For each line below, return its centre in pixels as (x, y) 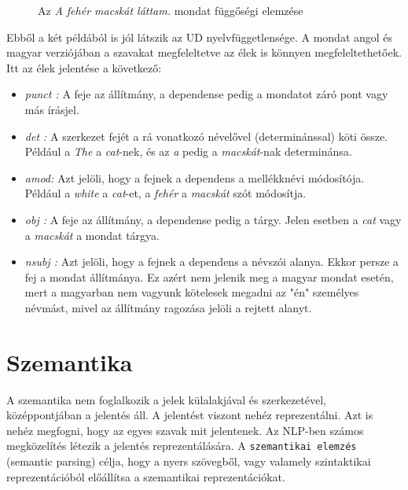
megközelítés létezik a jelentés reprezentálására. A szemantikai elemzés (182, 446)
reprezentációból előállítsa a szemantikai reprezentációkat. (146, 476)
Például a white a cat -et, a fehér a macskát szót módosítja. (165, 193)
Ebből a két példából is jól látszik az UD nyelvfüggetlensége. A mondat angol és (200, 37)
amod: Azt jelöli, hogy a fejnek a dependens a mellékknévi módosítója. (195, 177)
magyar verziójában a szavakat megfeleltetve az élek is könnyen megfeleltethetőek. (204, 52)
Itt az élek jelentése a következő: (84, 67)
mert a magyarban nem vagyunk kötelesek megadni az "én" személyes (192, 292)
